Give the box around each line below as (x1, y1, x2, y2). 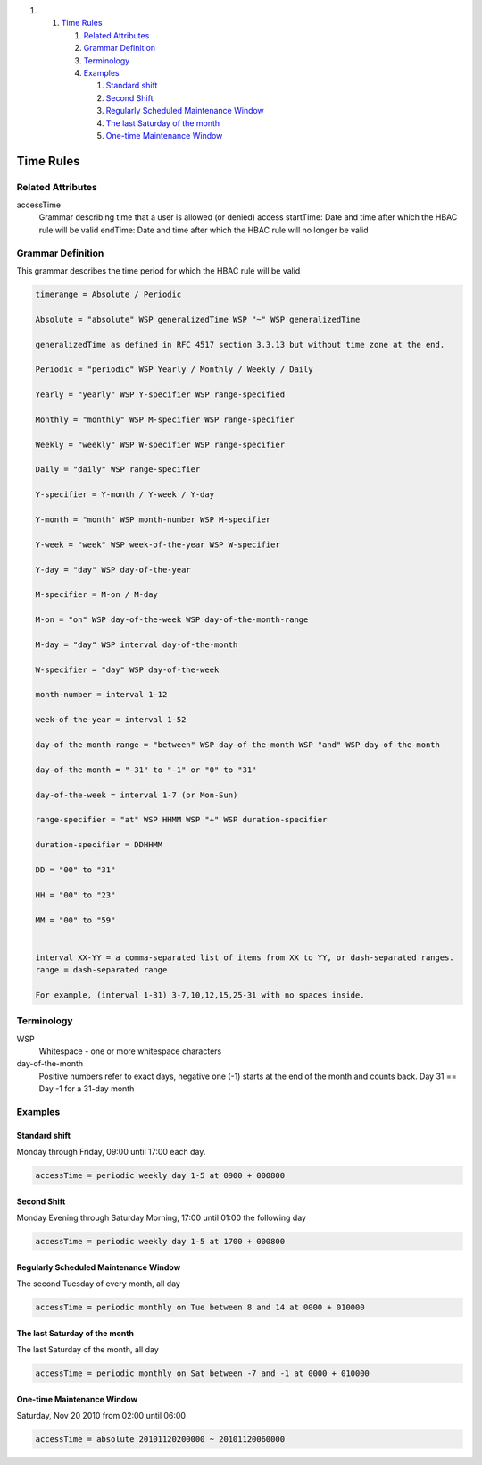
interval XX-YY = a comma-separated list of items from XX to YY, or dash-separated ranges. (35, 952, 454, 963)
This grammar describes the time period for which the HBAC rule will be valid (16, 265, 301, 276)
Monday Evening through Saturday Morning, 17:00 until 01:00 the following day (16, 1212, 307, 1224)
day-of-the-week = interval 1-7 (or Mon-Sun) (35, 789, 238, 800)
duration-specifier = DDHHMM (35, 840, 163, 850)
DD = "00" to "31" (35, 864, 116, 875)
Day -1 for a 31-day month (38, 1083, 135, 1094)
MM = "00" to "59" (35, 914, 116, 925)
